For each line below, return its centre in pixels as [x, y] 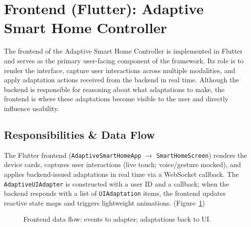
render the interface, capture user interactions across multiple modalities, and [120, 70]
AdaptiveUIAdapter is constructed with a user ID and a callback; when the [117, 183]
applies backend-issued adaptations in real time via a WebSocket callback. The [121, 174]
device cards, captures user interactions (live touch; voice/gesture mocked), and [123, 164]
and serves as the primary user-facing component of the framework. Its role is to [124, 60]
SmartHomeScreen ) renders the [202, 155]
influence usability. [32, 108]
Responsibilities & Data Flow [79, 134]
